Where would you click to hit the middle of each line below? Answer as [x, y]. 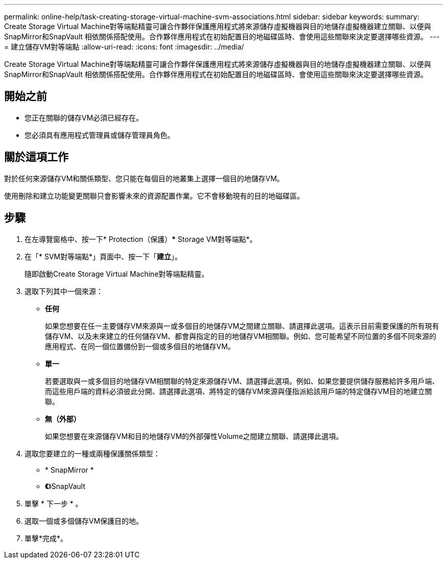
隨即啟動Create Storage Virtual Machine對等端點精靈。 [117, 274]
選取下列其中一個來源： [64, 291]
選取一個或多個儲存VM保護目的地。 [84, 521]
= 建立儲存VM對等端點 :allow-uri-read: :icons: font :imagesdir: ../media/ [124, 47]
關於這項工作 [36, 157]
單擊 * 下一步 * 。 [54, 503]
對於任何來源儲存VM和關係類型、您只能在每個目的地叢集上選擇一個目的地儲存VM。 [144, 178]
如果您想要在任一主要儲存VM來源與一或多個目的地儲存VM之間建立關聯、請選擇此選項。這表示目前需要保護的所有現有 [242, 326]
